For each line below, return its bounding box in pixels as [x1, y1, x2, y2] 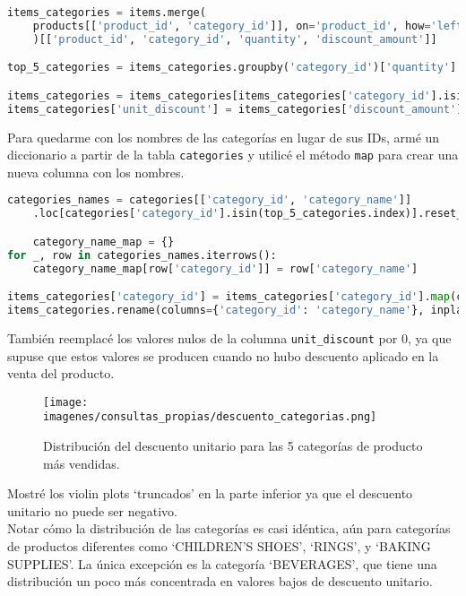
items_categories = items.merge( [7, 6, 206, 19]
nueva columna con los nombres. [7, 162, 185, 181]
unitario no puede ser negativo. [7, 501, 177, 520]
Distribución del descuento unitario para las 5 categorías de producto [43, 436, 423, 454]
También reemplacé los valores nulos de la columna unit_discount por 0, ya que [7, 328, 452, 347]
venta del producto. [7, 364, 115, 383]
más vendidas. [43, 453, 120, 472]
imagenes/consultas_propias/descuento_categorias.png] [43, 410, 377, 424]
